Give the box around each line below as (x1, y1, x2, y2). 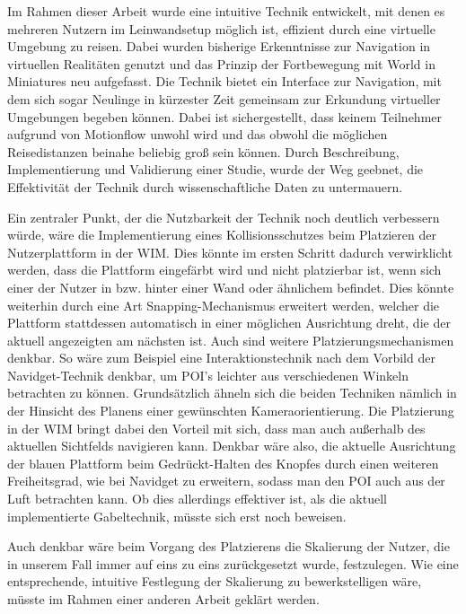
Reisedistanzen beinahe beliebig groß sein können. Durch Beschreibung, (7, 142, 400, 161)
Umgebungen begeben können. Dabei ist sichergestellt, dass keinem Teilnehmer (7, 107, 443, 126)
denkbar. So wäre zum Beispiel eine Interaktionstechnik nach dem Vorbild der (7, 348, 435, 367)
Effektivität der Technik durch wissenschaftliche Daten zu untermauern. (7, 177, 403, 196)
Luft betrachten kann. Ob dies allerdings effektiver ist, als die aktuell (7, 489, 387, 508)
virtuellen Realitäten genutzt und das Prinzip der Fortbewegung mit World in (7, 54, 435, 73)
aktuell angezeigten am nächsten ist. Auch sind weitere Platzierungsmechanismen (7, 330, 454, 349)
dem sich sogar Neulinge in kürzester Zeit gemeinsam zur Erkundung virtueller (7, 89, 441, 108)
